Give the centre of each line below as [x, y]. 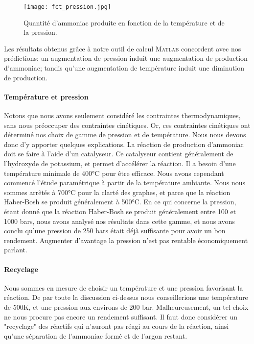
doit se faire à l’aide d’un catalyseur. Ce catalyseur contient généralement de [119, 154]
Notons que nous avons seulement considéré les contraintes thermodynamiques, [122, 115]
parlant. [16, 250]
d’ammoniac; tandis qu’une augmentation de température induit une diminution [124, 68]
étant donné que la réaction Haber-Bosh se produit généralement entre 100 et [120, 211]
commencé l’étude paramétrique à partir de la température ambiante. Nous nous [125, 183]
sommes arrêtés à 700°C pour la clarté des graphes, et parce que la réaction [117, 192]
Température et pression [46, 96]
